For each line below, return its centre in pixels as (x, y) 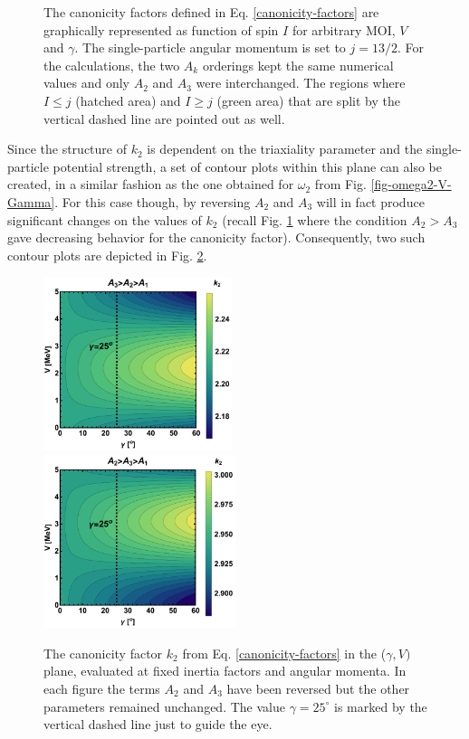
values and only (86, 83)
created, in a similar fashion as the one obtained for (151, 184)
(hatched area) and (128, 100)
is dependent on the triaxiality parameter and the (285, 149)
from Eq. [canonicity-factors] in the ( (284, 653)
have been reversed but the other (318, 689)
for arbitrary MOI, (344, 29)
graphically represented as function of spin (161, 29)
